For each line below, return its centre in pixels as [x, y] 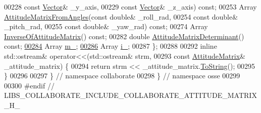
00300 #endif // [29, 85]
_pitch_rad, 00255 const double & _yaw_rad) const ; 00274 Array [106, 26]
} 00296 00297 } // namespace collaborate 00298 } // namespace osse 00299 [122, 76]
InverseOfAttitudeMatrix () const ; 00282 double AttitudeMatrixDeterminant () [124, 36]
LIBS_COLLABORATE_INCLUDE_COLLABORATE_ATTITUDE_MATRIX [130, 95]
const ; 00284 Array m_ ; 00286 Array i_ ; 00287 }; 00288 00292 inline [111, 46]
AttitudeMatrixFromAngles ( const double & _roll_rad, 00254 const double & [121, 16]
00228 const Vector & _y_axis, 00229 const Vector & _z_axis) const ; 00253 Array [130, 7]
